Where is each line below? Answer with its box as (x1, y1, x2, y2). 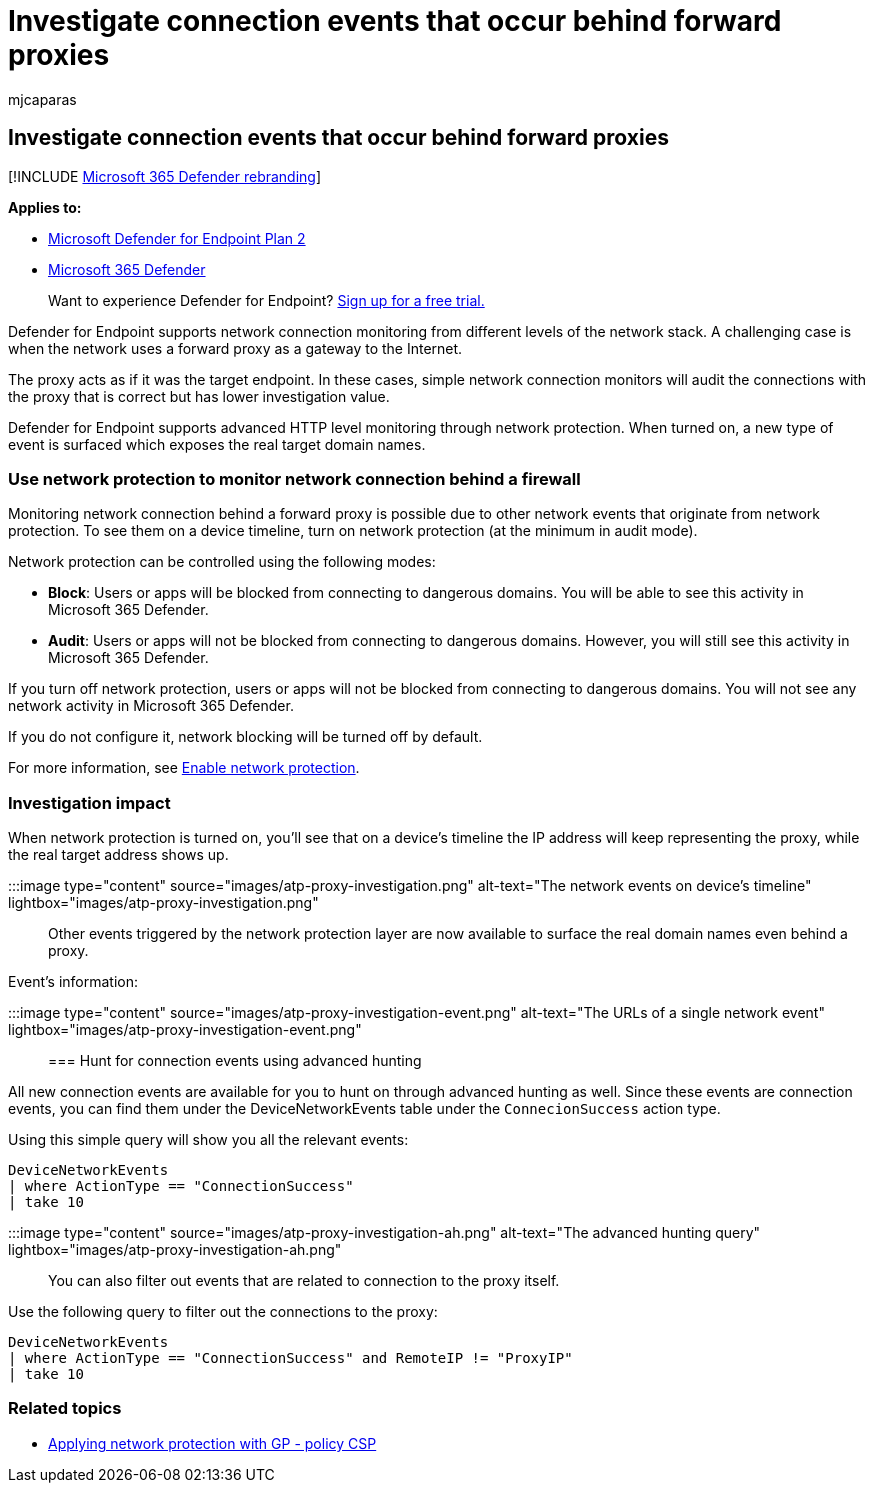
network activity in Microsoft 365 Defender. (8, 697, 294, 715)
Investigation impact (8, 792, 171, 813)
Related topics (8, 1398, 122, 1419)
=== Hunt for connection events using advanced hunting (48, 1052, 422, 1070)
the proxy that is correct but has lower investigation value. (8, 387, 390, 405)
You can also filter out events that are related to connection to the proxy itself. (48, 1272, 560, 1290)
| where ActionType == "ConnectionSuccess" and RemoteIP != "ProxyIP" (8, 1350, 573, 1367)
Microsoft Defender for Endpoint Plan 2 (48, 229, 306, 247)
